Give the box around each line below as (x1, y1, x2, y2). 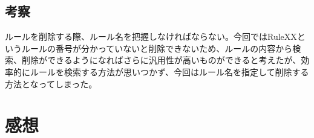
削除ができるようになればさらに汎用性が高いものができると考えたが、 (21, 54, 301, 66)
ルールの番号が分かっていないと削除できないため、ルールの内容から (21, 42, 293, 54)
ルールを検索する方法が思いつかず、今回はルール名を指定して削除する (30, 65, 309, 78)
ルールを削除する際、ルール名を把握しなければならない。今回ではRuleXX (5, 30, 297, 43)
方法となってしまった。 (5, 77, 97, 90)
